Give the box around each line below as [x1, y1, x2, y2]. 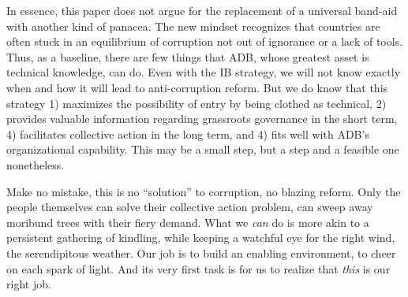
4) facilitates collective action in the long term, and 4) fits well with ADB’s [6, 125, 369, 142]
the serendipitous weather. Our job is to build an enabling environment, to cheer [6, 244, 396, 261]
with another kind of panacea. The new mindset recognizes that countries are [6, 17, 380, 34]
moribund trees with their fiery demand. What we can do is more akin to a [6, 213, 369, 230]
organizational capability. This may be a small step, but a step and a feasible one [6, 141, 399, 158]
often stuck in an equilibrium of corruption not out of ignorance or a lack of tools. [6, 33, 403, 50]
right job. [6, 276, 51, 292]
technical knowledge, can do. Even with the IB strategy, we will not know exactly [6, 64, 401, 80]
